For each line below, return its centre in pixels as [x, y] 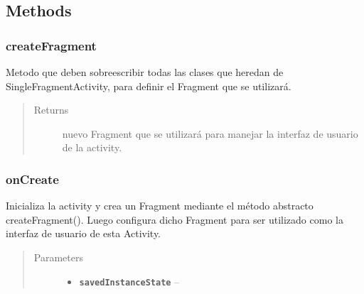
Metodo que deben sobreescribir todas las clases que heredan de [145, 72]
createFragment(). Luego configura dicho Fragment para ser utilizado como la [175, 219]
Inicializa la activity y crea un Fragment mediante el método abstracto [160, 206]
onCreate [32, 179]
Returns [51, 110]
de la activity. [92, 147]
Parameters [58, 257]
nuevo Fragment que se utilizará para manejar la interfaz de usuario [210, 133]
